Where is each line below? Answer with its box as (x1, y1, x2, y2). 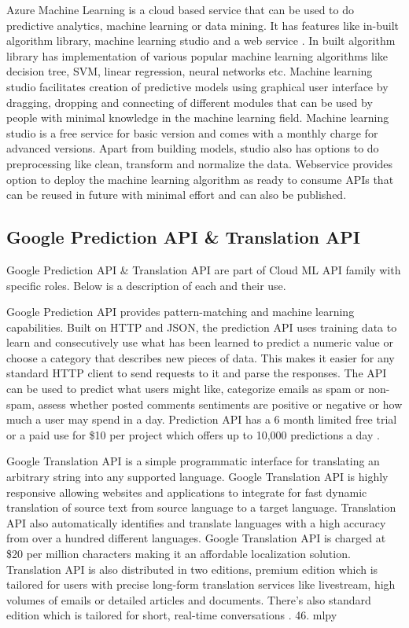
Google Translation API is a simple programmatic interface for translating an (6, 453, 380, 469)
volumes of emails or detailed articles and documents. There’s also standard (6, 591, 371, 608)
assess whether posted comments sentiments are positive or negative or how (38, 395, 403, 412)
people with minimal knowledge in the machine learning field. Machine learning (6, 109, 389, 126)
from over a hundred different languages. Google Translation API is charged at (6, 530, 386, 546)
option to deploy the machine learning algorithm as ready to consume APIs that (6, 171, 394, 187)
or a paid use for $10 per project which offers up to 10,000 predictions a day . (6, 426, 380, 443)
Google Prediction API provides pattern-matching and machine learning (6, 303, 355, 320)
